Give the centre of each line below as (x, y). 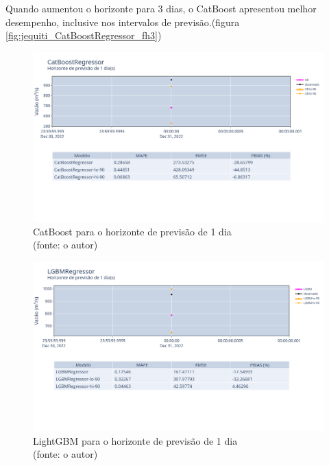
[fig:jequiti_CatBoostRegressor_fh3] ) (84, 35)
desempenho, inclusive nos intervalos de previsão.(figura (123, 22)
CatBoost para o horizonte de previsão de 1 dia (132, 231)
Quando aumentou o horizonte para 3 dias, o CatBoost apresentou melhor (161, 8)
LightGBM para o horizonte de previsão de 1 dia (135, 440)
